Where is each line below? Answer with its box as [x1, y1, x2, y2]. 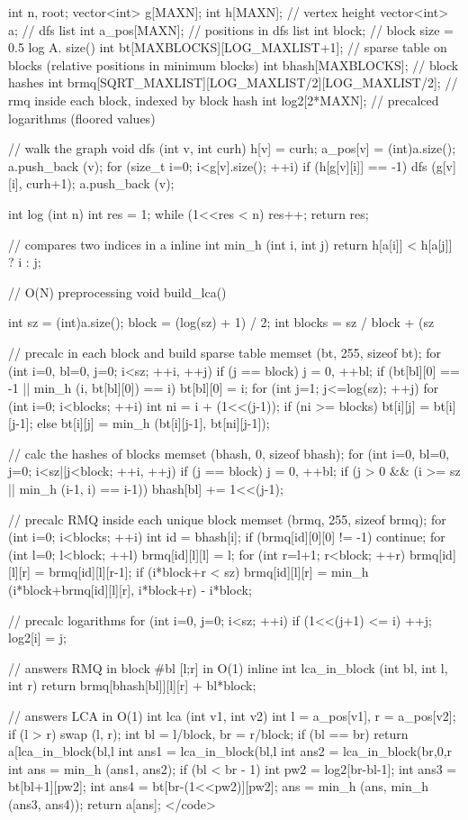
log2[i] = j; [8, 628, 67, 647]
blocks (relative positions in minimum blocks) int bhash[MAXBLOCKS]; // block [8, 55, 459, 74]
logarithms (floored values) [8, 108, 156, 127]
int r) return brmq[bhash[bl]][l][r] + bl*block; [8, 676, 256, 695]
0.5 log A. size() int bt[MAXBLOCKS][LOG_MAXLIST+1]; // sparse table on [8, 38, 447, 57]
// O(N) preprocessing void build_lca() [8, 282, 227, 301]
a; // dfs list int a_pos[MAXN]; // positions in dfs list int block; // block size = [8, 20, 454, 39]
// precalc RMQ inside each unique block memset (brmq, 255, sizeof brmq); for [8, 509, 446, 528]
